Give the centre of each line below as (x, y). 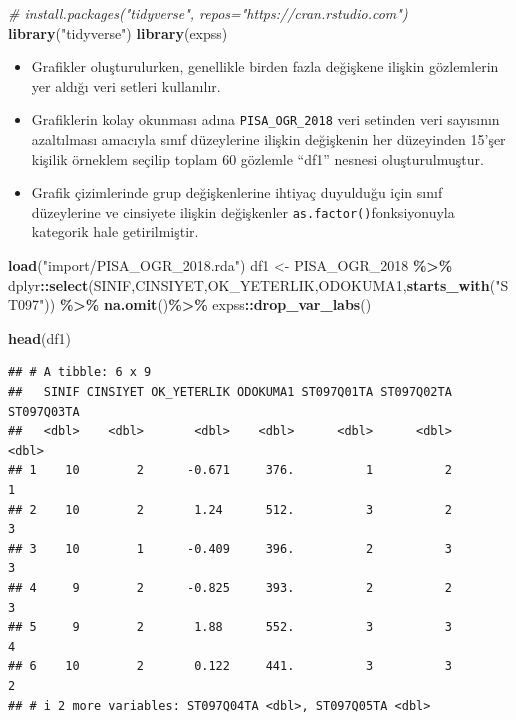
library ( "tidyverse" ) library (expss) (118, 32)
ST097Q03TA (44, 411)
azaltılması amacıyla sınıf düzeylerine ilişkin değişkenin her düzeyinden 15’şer (268, 139)
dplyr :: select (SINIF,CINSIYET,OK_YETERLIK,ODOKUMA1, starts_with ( (252, 284)
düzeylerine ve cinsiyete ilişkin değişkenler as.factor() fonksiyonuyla (243, 211)
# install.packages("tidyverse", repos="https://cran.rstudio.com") (208, 13)
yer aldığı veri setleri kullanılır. (126, 85)
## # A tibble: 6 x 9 (80, 372)
